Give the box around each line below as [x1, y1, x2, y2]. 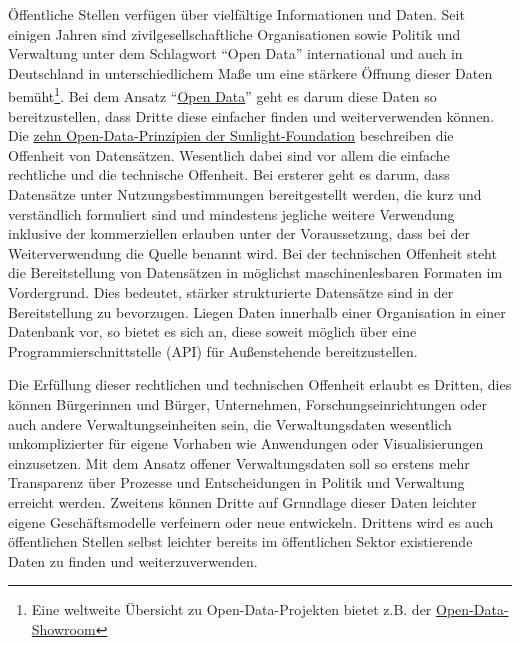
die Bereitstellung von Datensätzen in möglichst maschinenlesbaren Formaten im [8, 262, 503, 283]
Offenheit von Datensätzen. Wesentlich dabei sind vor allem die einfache [8, 144, 450, 165]
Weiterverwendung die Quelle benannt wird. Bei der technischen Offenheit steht [8, 242, 497, 263]
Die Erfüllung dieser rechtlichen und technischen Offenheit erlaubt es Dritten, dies [8, 374, 512, 395]
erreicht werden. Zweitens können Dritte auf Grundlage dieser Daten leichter [8, 491, 477, 512]
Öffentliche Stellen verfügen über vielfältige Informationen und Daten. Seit [8, 4, 465, 24]
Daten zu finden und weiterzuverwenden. [8, 550, 258, 571]
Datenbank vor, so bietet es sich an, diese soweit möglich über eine [8, 321, 417, 342]
